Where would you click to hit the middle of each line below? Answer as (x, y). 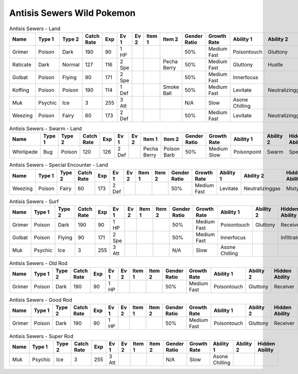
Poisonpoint (248, 152)
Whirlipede (25, 152)
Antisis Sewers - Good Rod (41, 299)
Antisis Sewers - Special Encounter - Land (59, 165)
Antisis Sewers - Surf (34, 201)
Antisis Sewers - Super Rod (41, 336)
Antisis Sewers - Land (35, 28)
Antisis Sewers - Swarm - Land (45, 129)
